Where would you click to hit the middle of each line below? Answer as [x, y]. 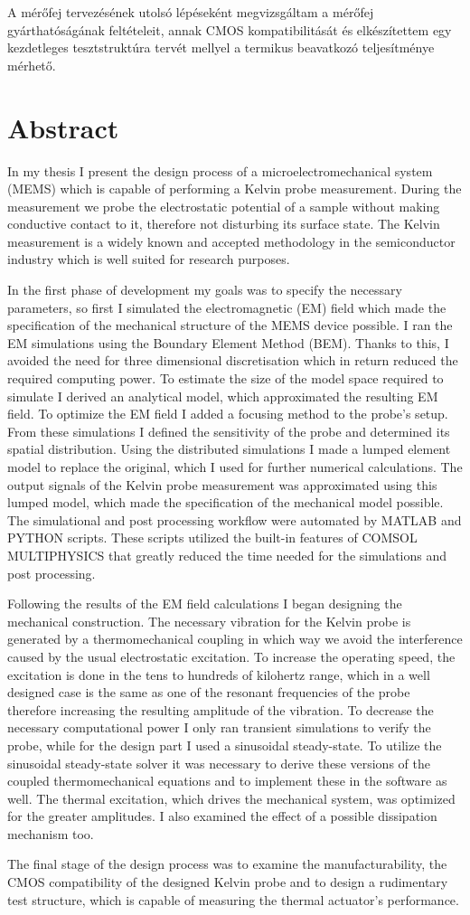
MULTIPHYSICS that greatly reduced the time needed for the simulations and [227, 555]
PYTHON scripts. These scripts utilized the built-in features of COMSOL [212, 538]
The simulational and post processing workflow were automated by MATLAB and [235, 519]
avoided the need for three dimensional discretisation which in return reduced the [233, 360]
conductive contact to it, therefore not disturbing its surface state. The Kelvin [224, 224]
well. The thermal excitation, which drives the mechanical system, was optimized [231, 798]
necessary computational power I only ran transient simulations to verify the [219, 727]
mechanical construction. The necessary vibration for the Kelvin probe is [209, 621]
